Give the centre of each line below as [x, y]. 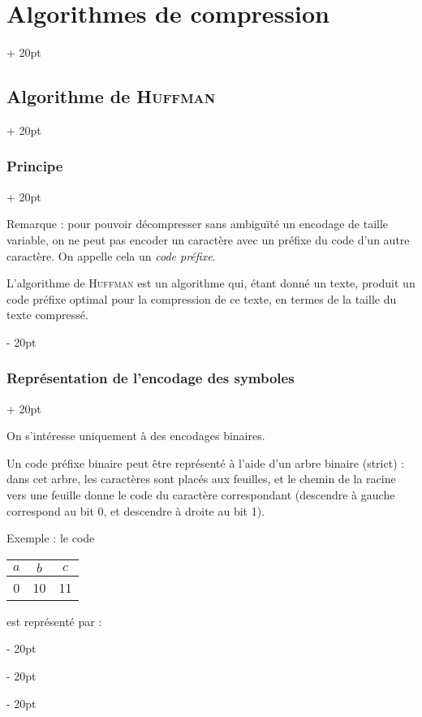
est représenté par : [54, 621]
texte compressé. [47, 315]
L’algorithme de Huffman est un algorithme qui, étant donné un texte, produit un [211, 283]
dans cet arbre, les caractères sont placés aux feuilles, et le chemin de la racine [201, 479]
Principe [35, 166]
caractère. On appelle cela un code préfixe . [111, 255]
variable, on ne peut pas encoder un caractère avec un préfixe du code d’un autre [208, 239]
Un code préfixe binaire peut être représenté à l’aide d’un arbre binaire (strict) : [206, 462]
